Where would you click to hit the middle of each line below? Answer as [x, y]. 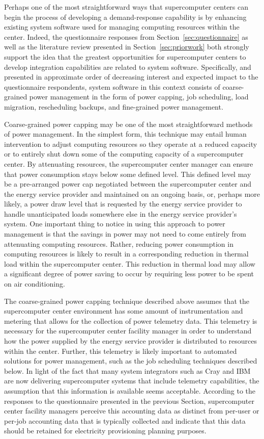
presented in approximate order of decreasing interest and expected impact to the [131, 77]
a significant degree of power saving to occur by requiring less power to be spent [129, 274]
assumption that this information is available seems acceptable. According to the [130, 390]
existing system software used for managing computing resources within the [122, 27]
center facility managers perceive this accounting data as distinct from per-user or [132, 411]
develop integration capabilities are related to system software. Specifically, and [128, 67]
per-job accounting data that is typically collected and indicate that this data [125, 420]
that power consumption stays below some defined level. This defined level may [128, 174]
